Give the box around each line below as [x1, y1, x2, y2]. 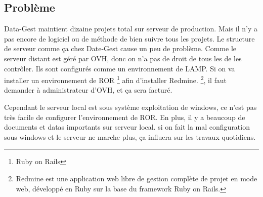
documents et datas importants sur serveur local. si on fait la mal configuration [4, 122, 250, 132]
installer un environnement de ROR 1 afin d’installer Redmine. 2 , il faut [4, 73, 227, 85]
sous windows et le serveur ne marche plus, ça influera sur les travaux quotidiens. [4, 131, 256, 142]
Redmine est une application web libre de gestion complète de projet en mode [16, 173, 257, 183]
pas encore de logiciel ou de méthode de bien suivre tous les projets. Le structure [4, 33, 255, 44]
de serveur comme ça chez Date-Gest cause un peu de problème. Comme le [4, 43, 237, 54]
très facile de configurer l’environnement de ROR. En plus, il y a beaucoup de [4, 111, 245, 122]
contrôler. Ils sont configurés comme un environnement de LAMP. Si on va [4, 63, 235, 73]
